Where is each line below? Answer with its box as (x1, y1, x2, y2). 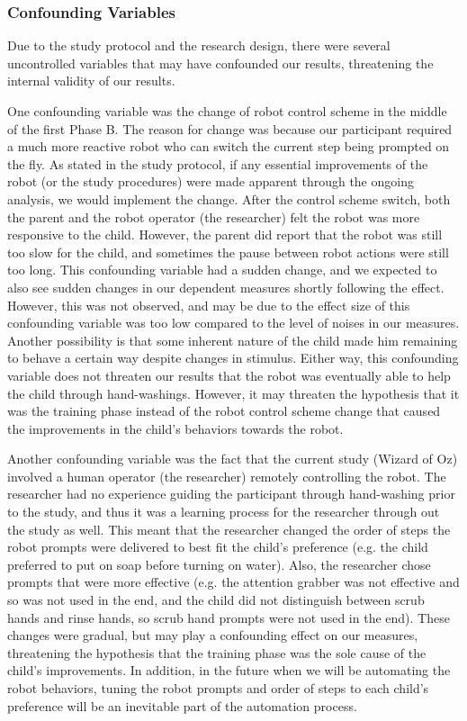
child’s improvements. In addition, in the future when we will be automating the (7, 661, 451, 680)
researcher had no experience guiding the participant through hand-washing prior (7, 484, 455, 503)
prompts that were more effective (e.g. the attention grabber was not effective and (7, 572, 460, 591)
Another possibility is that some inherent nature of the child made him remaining (7, 330, 458, 349)
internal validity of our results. (7, 71, 175, 90)
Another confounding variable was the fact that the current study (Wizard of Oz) (7, 449, 458, 468)
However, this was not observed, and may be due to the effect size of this (7, 295, 410, 314)
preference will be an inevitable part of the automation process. (7, 696, 357, 715)
